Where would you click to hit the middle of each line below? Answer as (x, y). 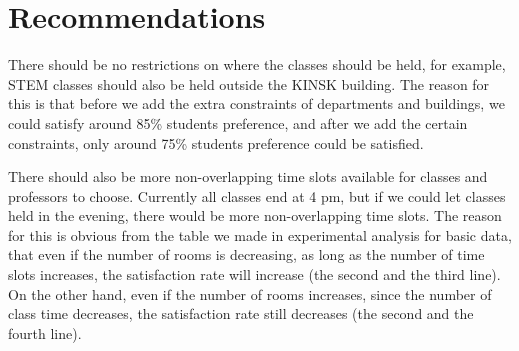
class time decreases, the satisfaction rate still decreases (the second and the (241, 313)
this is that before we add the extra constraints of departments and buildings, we (256, 103)
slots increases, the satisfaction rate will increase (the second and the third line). (254, 274)
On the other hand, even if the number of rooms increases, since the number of (250, 293)
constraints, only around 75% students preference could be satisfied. (216, 142)
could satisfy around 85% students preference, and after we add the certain (238, 122)
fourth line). (45, 332)
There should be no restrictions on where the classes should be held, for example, (257, 64)
